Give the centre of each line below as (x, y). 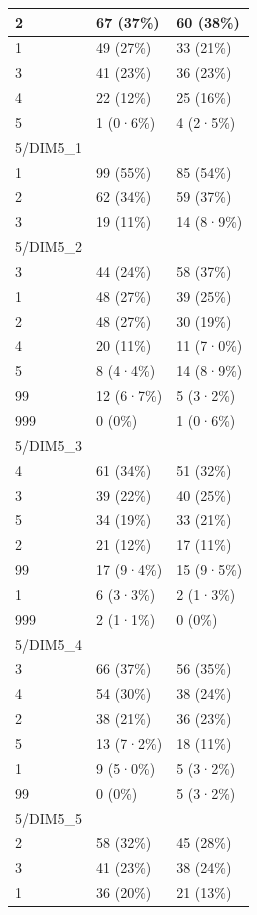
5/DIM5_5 (49, 817)
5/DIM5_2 (49, 246)
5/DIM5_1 (49, 146)
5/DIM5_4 (49, 643)
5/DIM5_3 (49, 444)
